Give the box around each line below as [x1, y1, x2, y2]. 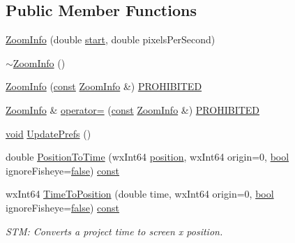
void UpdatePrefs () [6, 126, 91, 140]
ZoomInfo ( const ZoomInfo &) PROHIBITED [6, 79, 202, 94]
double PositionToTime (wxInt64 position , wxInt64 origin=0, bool [6, 149, 289, 164]
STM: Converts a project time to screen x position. [6, 223, 223, 238]
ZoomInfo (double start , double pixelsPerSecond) [6, 32, 215, 47]
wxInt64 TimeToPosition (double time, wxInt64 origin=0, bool [6, 186, 274, 201]
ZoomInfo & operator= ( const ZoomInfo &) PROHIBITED [6, 102, 260, 117]
